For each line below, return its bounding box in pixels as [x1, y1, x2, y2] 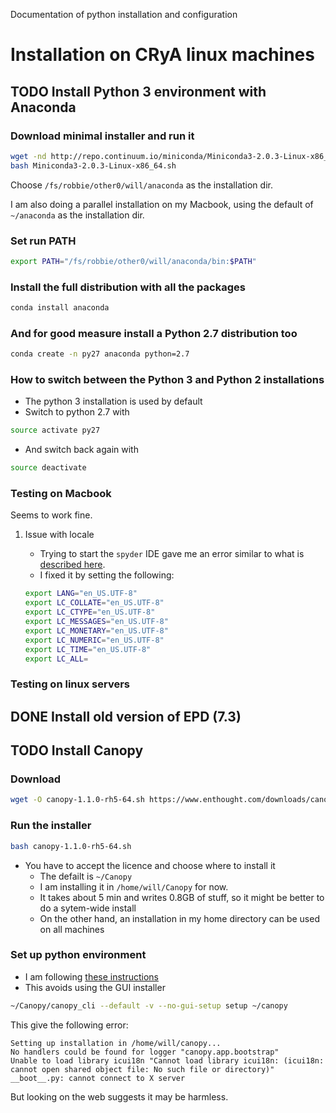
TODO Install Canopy [10, 742, 144, 759]
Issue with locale [24, 529, 95, 541]
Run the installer [10, 819, 92, 833]
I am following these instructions [24, 970, 160, 983]
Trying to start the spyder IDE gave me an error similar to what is [39, 548, 305, 560]
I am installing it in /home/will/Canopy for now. [39, 880, 229, 893]
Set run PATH [10, 234, 77, 248]
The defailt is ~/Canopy [39, 870, 133, 882]
